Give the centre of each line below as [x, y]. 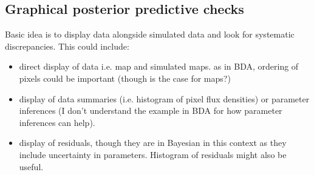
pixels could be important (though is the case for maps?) [125, 78]
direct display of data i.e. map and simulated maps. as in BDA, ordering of [159, 66]
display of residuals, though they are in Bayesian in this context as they [153, 143]
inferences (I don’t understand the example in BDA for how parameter [151, 111]
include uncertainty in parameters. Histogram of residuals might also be [153, 154]
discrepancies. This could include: [67, 46]
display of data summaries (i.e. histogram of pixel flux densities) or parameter [164, 98]
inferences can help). [57, 122]
